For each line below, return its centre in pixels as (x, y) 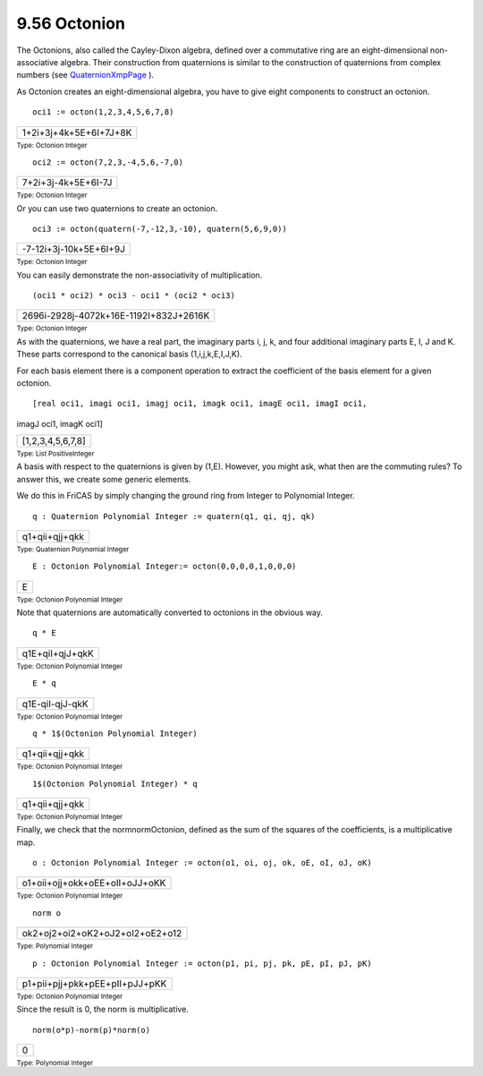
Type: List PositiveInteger (55, 454)
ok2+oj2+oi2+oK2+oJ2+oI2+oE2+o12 (102, 934)
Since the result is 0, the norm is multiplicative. (103, 1009)
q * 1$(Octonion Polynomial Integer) (115, 733)
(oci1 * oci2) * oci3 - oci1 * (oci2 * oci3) (134, 296)
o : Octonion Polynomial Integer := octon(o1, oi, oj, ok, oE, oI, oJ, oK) (202, 863)
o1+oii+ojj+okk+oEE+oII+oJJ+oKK (94, 884)
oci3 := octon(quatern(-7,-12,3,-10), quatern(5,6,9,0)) (160, 229)
